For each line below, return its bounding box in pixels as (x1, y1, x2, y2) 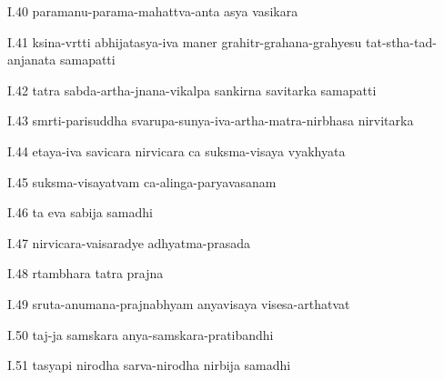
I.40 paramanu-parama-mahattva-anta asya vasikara (7, 2, 298, 20)
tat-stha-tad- (366, 32, 437, 51)
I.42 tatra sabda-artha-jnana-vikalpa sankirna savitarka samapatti (7, 80, 377, 99)
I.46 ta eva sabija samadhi (7, 203, 153, 222)
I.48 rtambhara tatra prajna (7, 264, 164, 283)
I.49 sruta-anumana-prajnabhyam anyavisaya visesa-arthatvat (7, 294, 350, 313)
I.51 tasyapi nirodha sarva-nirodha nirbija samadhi (7, 355, 291, 375)
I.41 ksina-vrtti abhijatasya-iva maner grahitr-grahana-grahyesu (7, 32, 362, 51)
